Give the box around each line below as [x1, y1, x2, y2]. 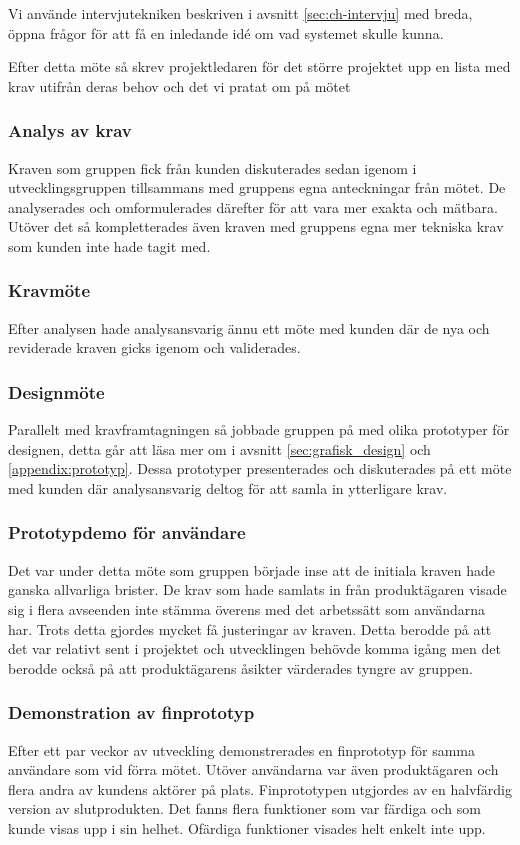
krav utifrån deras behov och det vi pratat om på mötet [8, 75, 351, 96]
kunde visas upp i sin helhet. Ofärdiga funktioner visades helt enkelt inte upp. [8, 817, 486, 838]
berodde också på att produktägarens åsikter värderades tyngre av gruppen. [8, 657, 473, 678]
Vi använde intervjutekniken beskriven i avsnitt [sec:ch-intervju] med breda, [8, 3, 473, 23]
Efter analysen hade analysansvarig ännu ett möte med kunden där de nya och [8, 317, 490, 338]
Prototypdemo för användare [8, 520, 246, 545]
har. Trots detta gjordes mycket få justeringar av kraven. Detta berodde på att [8, 618, 492, 639]
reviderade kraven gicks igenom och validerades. [8, 337, 301, 358]
